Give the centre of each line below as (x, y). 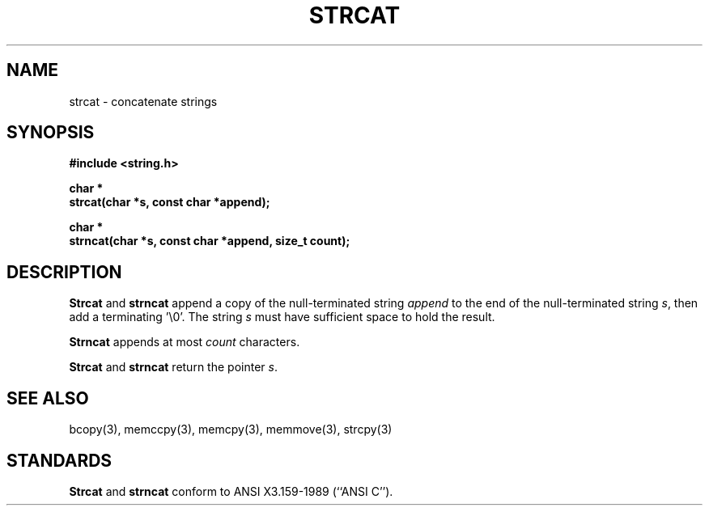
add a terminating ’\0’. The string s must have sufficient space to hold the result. (282, 317)
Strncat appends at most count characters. (185, 342)
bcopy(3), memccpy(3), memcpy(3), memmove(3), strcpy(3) (231, 429)
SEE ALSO (48, 398)
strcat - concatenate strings (143, 101)
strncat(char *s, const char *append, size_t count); (210, 241)
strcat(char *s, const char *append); (170, 202)
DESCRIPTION (64, 272)
